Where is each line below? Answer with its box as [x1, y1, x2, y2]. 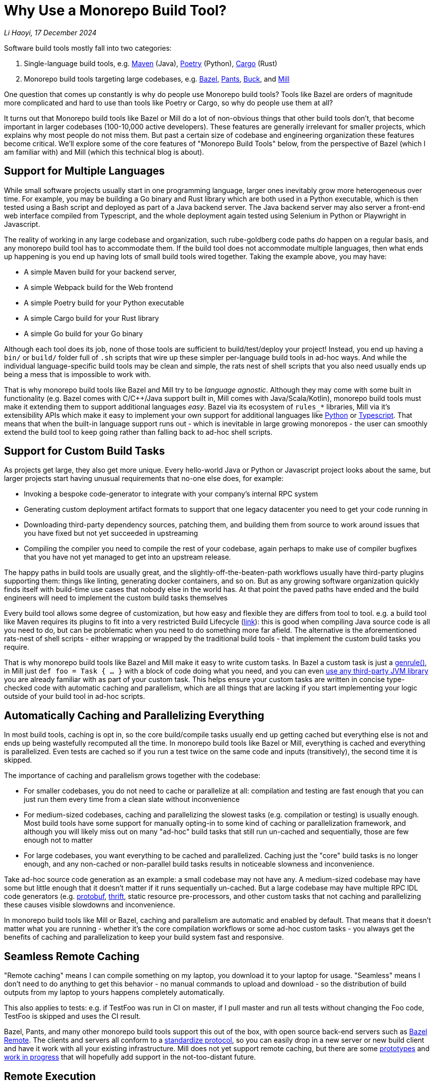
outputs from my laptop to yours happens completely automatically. [4, 988, 225, 997]
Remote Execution [4, 1070, 96, 1083]
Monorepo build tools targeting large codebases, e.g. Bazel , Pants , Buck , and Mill [24, 74, 290, 83]
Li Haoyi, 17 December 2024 [4, 28, 97, 37]
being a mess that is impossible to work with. [4, 370, 151, 379]
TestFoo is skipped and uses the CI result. [4, 1012, 141, 1021]
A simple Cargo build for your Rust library [24, 313, 159, 322]
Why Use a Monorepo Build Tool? [4, 2, 227, 19]
